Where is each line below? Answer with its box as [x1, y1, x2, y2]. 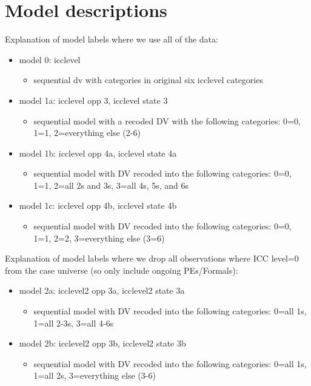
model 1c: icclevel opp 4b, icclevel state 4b [19, 199, 177, 212]
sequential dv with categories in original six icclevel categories [33, 73, 263, 86]
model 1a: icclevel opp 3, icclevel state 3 [19, 93, 168, 106]
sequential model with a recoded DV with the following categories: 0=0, [33, 114, 301, 127]
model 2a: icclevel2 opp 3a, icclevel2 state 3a [19, 284, 185, 297]
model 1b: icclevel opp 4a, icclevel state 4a [19, 146, 177, 159]
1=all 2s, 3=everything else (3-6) [33, 369, 156, 382]
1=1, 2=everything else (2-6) [33, 126, 141, 139]
